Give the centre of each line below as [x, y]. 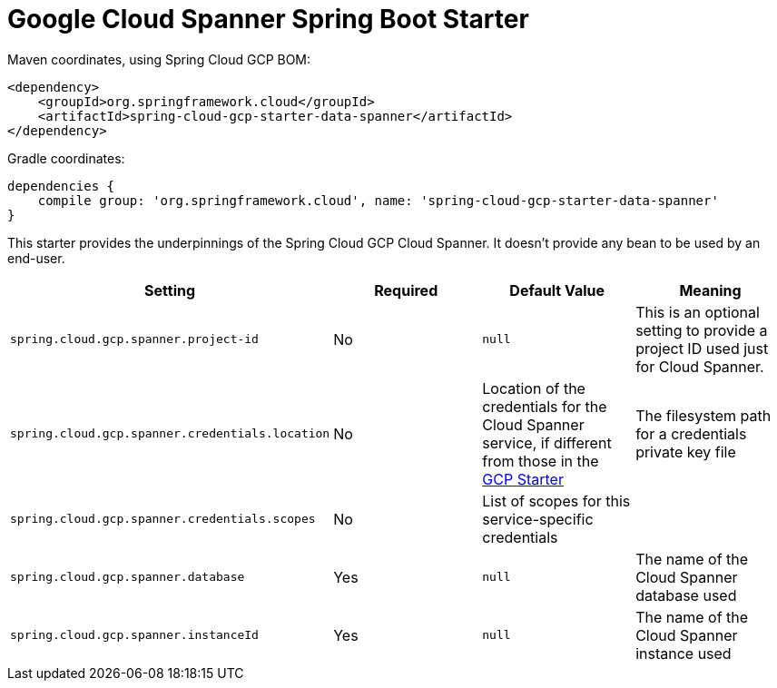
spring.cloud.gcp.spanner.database [128, 577]
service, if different [547, 442]
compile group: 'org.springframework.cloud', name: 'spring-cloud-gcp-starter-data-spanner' [378, 200]
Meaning [710, 290]
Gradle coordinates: [66, 158]
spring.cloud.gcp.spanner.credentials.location [170, 434]
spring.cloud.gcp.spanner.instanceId [134, 635]
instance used [684, 653]
